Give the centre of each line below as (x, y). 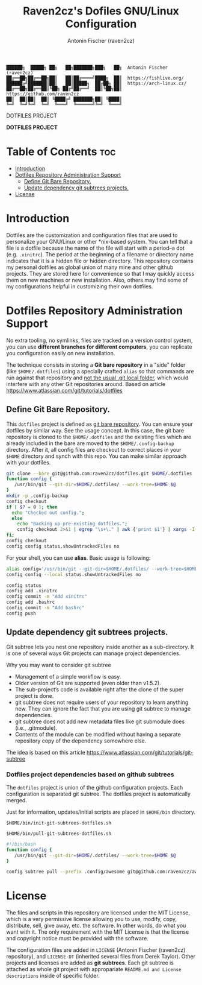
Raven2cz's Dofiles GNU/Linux (101, 11)
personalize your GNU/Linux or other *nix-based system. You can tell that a (99, 241)
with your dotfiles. (29, 462)
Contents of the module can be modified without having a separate (98, 734)
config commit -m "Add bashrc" (45, 608)
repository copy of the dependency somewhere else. (81, 741)
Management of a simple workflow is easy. (68, 676)
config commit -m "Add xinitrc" (47, 597)
